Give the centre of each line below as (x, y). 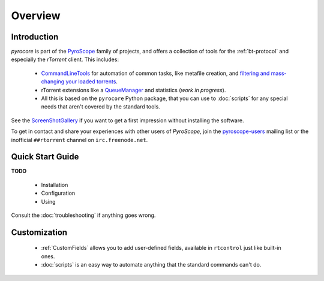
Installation (55, 185)
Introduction (35, 37)
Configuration (58, 193)
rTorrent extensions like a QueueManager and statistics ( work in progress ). (133, 90)
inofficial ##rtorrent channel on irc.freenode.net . (79, 140)
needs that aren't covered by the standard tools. (100, 107)
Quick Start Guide (45, 157)
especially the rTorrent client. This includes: (65, 59)
